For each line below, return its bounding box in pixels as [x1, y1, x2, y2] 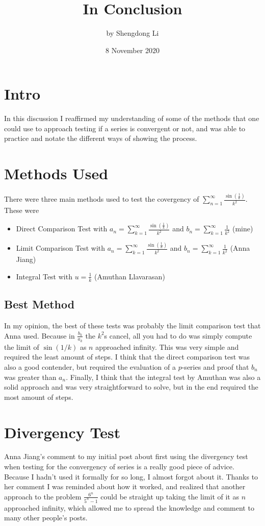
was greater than [4, 371, 57, 382]
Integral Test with [16, 271, 72, 281]
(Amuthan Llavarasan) [94, 271, 165, 281]
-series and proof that [181, 361, 249, 372]
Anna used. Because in [4, 330, 75, 341]
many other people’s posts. [4, 512, 88, 523]
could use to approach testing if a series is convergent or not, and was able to [4, 123, 246, 133]
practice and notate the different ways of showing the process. [4, 133, 197, 144]
